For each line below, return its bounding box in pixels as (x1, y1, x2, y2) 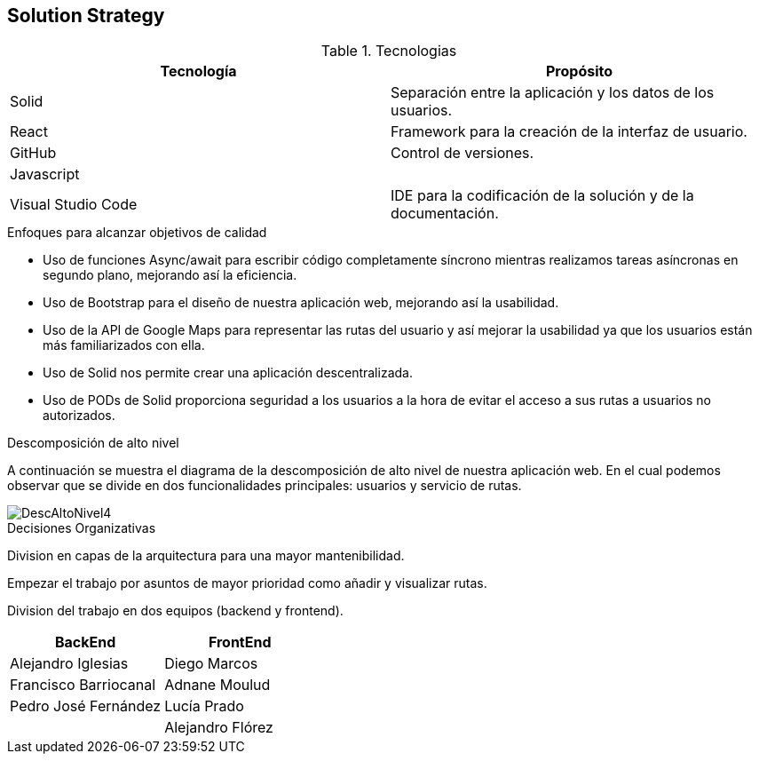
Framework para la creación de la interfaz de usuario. (391, 123, 747, 141)
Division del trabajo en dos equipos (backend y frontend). (7, 603, 344, 619)
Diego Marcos (164, 654, 258, 673)
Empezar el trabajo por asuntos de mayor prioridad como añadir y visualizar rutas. (7, 575, 487, 591)
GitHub (10, 144, 57, 163)
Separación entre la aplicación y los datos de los (391, 83, 715, 102)
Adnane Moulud (164, 676, 271, 694)
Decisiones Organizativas (7, 520, 156, 536)
